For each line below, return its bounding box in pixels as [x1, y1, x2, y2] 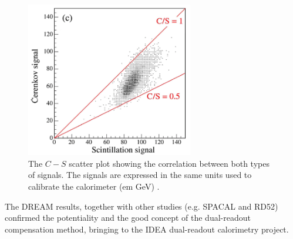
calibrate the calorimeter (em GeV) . [28, 180, 160, 193]
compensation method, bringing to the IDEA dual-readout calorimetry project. [5, 223, 289, 235]
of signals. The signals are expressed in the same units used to [28, 169, 252, 181]
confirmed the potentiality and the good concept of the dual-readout [5, 211, 251, 224]
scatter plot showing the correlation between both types [69, 157, 270, 169]
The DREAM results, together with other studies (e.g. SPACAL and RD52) [5, 200, 278, 212]
